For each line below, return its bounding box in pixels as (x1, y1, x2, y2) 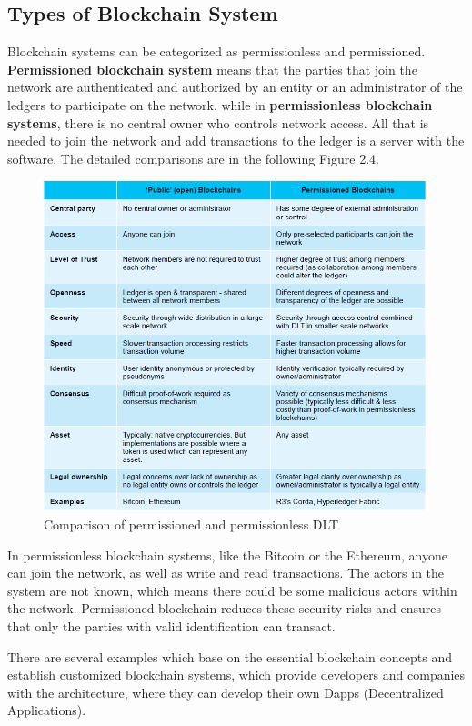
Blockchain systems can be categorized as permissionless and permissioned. (7, 42, 426, 61)
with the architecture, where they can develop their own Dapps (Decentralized (7, 682, 444, 701)
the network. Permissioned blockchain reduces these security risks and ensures (7, 599, 442, 618)
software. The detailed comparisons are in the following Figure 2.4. (7, 148, 379, 167)
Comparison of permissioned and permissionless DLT (44, 514, 339, 533)
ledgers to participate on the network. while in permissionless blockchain (7, 95, 433, 114)
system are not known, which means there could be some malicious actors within (7, 580, 457, 600)
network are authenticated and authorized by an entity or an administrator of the (7, 77, 463, 96)
